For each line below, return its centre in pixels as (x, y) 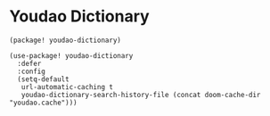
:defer (29, 63)
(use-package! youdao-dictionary (71, 55)
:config (32, 71)
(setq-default (43, 79)
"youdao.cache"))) (43, 103)
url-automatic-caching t (67, 87)
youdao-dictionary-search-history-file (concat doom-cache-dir (141, 95)
